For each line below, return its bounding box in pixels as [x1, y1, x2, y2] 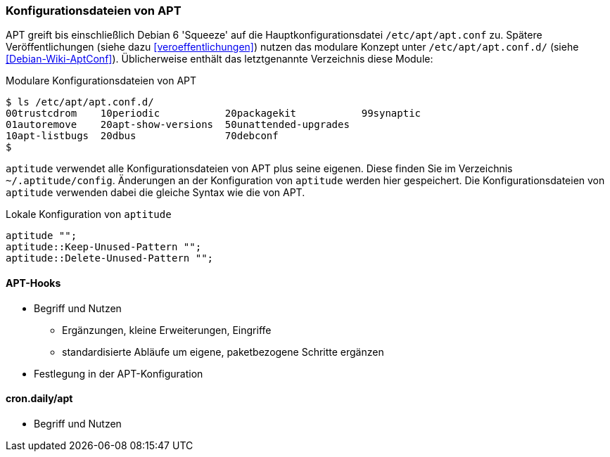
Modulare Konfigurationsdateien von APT [6, 75, 197, 87]
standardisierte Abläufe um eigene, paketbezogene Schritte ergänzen [62, 345, 384, 358]
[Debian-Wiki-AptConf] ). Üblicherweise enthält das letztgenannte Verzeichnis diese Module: [6, 53, 433, 65]
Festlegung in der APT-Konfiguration [34, 367, 203, 380]
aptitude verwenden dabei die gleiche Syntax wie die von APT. [6, 186, 305, 199]
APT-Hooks [6, 276, 61, 289]
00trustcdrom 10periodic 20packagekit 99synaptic [6, 108, 421, 120]
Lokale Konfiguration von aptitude [6, 208, 172, 221]
